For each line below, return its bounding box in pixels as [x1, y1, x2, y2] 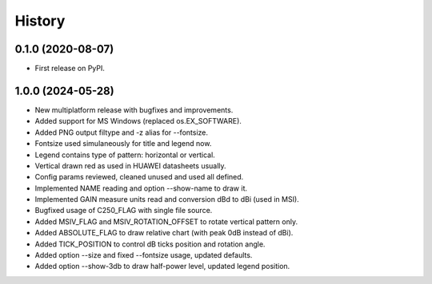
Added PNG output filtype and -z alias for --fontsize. [34, 128, 208, 137]
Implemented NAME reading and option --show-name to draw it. [34, 183, 248, 193]
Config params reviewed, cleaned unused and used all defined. [34, 172, 244, 182]
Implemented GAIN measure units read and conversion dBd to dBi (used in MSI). [34, 195, 299, 204]
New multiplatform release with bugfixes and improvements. [34, 105, 234, 115]
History [14, 12, 66, 30]
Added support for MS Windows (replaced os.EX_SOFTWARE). [34, 116, 242, 126]
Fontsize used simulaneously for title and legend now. [34, 139, 212, 148]
